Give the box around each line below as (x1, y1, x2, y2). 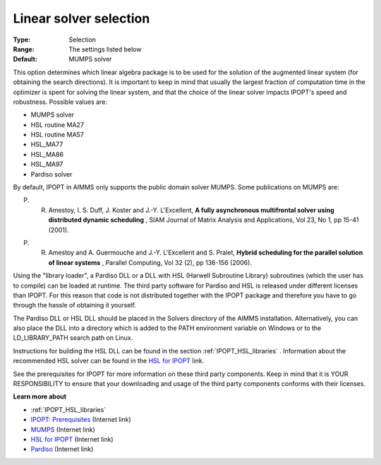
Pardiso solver (30, 170, 73, 178)
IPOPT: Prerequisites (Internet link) (30, 416, 132, 424)
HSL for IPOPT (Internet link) (30, 435, 114, 443)
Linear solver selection (13, 11, 150, 26)
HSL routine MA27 (30, 120, 85, 129)
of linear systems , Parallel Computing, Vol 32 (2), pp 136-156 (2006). (48, 258, 252, 266)
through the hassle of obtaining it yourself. (13, 301, 137, 310)
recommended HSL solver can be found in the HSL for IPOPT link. (13, 357, 205, 365)
